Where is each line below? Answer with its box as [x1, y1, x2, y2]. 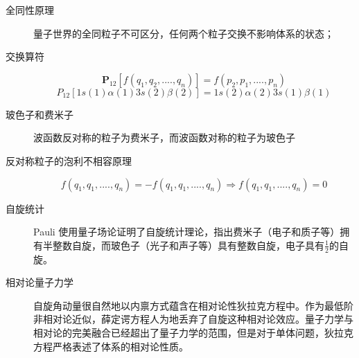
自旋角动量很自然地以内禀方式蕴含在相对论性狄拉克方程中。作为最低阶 [33, 298, 353, 312]
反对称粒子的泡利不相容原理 [6, 153, 132, 168]
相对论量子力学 [6, 275, 73, 289]
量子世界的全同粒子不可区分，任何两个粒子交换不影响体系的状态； [33, 26, 334, 40]
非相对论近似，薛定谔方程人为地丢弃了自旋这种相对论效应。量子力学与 [33, 312, 353, 326]
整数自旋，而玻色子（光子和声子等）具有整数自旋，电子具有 [52, 238, 324, 252]
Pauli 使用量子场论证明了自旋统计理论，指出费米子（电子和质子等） [33, 224, 340, 239]
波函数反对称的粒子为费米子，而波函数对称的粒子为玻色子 [33, 130, 295, 145]
